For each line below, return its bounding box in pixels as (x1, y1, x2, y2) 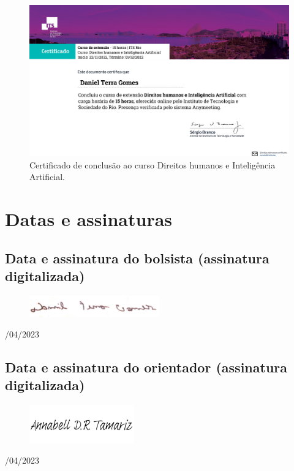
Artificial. (29, 170, 66, 183)
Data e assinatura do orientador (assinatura (5, 358, 287, 377)
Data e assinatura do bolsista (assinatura (5, 248, 269, 267)
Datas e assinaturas (5, 206, 173, 232)
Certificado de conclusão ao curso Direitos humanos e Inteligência (29, 158, 276, 171)
